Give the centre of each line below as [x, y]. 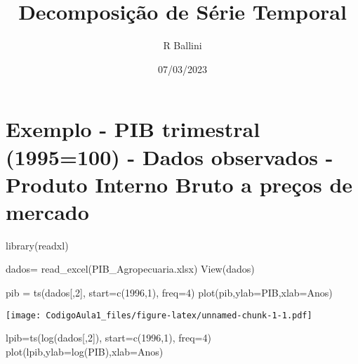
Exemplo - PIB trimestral [133, 129]
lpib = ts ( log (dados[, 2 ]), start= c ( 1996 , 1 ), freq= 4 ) [108, 338]
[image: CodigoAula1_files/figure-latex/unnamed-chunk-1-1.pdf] [159, 315]
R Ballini [183, 45]
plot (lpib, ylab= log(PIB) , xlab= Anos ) [85, 351]
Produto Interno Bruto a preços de [179, 184]
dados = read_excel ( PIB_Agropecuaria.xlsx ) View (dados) [130, 269]
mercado [47, 211]
